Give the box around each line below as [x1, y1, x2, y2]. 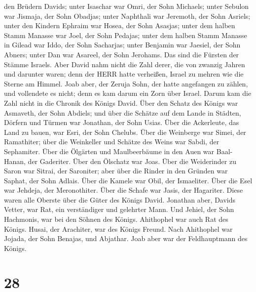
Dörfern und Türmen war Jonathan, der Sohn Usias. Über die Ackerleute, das [4, 117, 239, 127]
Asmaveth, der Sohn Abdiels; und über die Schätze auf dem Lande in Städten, [4, 107, 241, 118]
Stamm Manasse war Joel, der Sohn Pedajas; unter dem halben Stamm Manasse [4, 30, 247, 40]
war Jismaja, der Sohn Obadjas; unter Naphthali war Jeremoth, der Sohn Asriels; [4, 10, 251, 21]
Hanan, [4, 156, 26, 166]
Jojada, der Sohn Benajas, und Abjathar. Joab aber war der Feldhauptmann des [4, 233, 248, 244]
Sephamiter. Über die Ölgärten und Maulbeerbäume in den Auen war [4, 146, 215, 156]
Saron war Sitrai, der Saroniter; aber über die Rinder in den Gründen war [4, 166, 228, 176]
